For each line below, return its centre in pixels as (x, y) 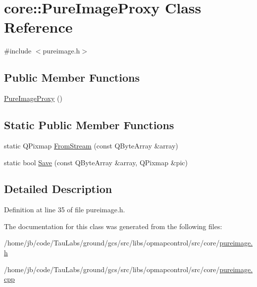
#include (18, 51)
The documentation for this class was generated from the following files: (113, 226)
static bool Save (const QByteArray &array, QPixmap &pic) (96, 162)
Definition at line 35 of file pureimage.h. (65, 210)
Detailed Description (58, 189)
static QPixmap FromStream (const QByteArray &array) (91, 145)
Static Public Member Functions (89, 125)
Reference (38, 27)
